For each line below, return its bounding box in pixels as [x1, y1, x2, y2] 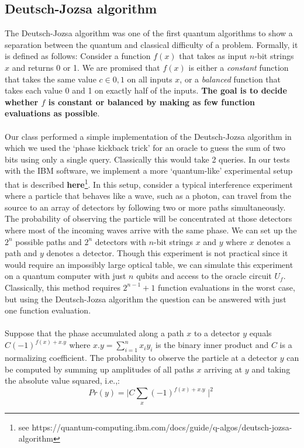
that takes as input [179, 50, 247, 62]
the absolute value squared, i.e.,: [5, 374, 120, 387]
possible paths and [15, 235, 82, 247]
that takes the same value [5, 73, 96, 85]
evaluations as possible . [5, 107, 100, 119]
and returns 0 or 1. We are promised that [12, 61, 160, 73]
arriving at [204, 363, 243, 375]
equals [249, 327, 272, 339]
